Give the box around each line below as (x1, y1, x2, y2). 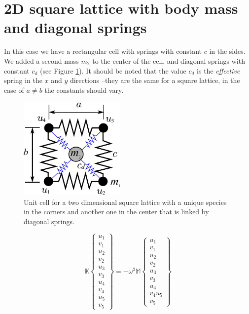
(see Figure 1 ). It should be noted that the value (40, 65, 186, 76)
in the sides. (209, 46, 246, 56)
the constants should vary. (44, 84, 124, 95)
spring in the (4, 75, 42, 85)
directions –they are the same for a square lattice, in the (70, 75, 240, 85)
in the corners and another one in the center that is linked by (24, 206, 209, 217)
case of (4, 84, 24, 95)
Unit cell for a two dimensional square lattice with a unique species (24, 196, 227, 207)
